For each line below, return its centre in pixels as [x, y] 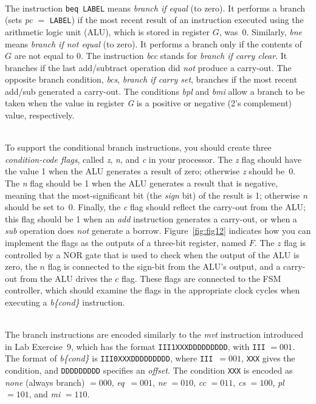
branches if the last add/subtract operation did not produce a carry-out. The [148, 67]
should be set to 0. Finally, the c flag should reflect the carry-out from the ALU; [155, 207]
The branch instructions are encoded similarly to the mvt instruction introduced [154, 334]
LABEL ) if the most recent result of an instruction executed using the [177, 20]
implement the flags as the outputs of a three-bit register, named [126, 242]
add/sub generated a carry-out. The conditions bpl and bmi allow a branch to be [155, 91]
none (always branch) [45, 382]
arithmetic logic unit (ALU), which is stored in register [107, 31]
